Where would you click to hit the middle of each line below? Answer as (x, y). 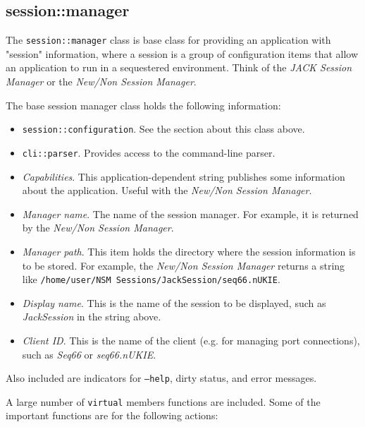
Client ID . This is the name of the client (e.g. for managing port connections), (191, 340)
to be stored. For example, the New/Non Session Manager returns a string (184, 265)
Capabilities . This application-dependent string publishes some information (184, 176)
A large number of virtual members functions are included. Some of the (163, 401)
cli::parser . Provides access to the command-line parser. (149, 152)
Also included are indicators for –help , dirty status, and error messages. (161, 378)
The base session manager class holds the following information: (143, 105)
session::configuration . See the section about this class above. (163, 129)
